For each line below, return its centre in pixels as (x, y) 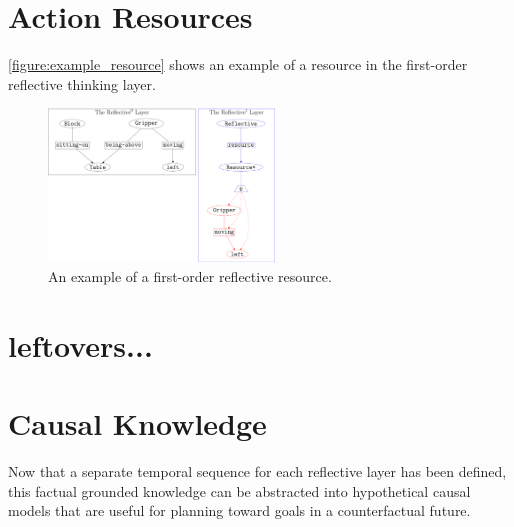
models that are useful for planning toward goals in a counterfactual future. (239, 510)
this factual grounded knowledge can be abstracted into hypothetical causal (239, 490)
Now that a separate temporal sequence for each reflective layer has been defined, (257, 470)
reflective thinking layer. (82, 83)
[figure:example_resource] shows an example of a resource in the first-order (238, 64)
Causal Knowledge (137, 422)
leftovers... (80, 344)
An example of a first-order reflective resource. (190, 275)
